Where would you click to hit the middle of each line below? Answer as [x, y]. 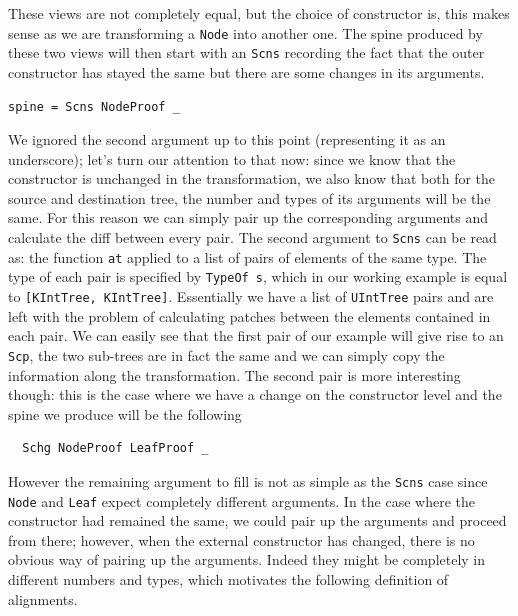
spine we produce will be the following [125, 413]
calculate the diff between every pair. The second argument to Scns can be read [252, 237]
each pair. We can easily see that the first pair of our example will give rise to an [256, 335]
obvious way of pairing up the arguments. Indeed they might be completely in [247, 559]
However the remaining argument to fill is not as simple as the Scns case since [248, 480]
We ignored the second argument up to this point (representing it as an [227, 139]
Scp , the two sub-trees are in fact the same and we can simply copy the [226, 354]
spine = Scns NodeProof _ [94, 106]
